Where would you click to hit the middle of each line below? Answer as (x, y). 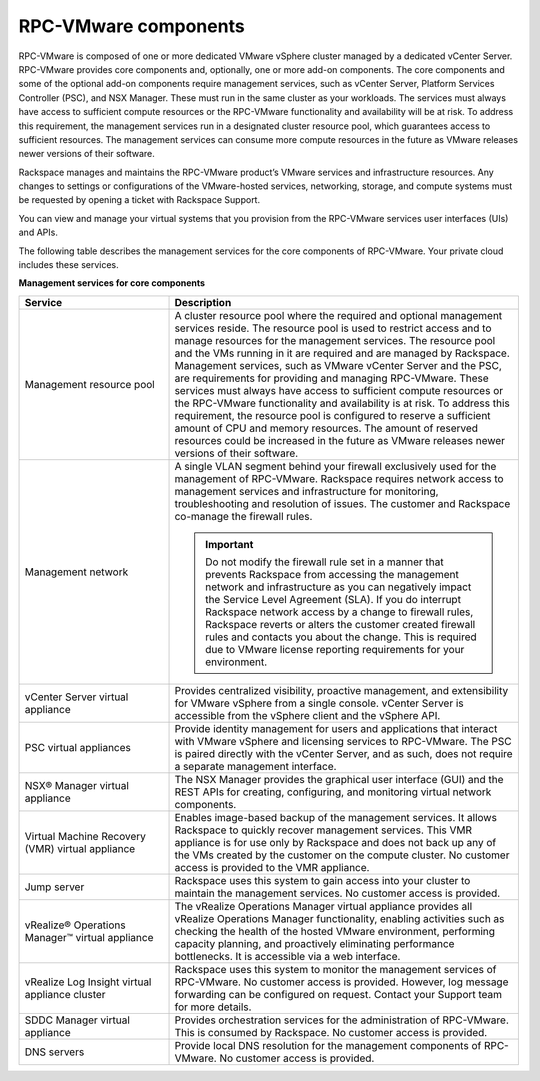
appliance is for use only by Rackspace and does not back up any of (335, 842)
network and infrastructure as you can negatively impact (338, 587)
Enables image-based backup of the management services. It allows (335, 817)
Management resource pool (89, 384)
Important (229, 544)
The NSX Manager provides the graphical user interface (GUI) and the (339, 779)
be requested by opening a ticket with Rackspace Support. (139, 200)
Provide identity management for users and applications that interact (336, 728)
